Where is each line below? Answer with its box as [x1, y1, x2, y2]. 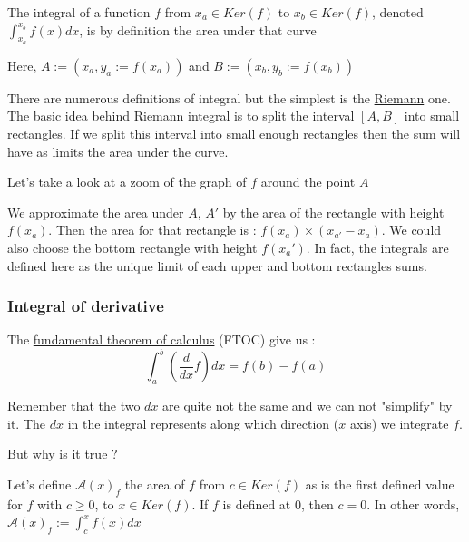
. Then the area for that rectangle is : [48, 220, 257, 239]
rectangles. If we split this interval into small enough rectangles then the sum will [7, 123, 461, 142]
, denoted [372, 3, 424, 21]
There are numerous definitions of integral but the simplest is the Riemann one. [7, 88, 451, 107]
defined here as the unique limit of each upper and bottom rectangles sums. [7, 256, 427, 275]
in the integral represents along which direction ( [67, 413, 339, 432]
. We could [381, 220, 442, 239]
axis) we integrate [349, 413, 449, 432]
